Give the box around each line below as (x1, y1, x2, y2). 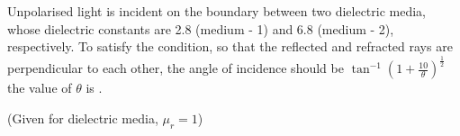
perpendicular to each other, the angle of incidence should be (7, 59, 344, 77)
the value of (7, 78, 72, 97)
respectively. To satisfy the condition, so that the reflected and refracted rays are (7, 37, 453, 56)
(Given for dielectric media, (7, 108, 158, 127)
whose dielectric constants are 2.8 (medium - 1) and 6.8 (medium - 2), (7, 19, 394, 38)
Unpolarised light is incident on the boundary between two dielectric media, (7, 2, 427, 20)
